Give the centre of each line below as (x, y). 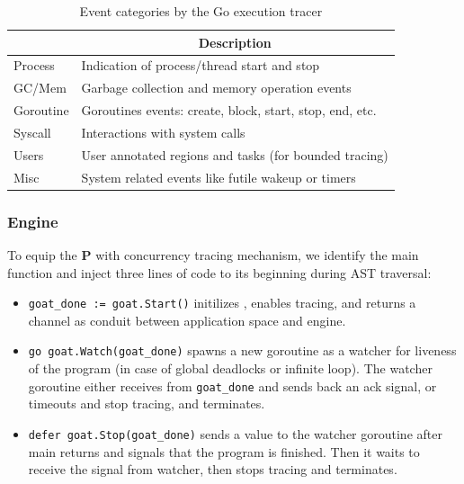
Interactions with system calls (163, 132)
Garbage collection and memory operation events (216, 88)
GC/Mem (40, 88)
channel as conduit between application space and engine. (187, 320)
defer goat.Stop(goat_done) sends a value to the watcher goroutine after (235, 433)
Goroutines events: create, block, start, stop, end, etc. (229, 110)
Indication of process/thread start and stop (201, 65)
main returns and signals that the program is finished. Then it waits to (224, 451)
